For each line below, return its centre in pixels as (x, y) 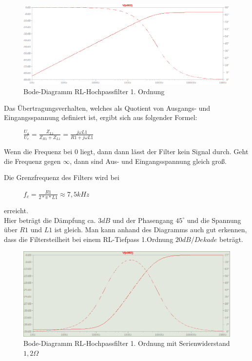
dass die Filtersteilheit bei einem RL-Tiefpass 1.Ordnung (89, 239)
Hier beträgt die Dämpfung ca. (50, 220)
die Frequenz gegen (32, 161)
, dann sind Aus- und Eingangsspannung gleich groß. (148, 161)
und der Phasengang (143, 220)
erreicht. (16, 211)
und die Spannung (214, 220)
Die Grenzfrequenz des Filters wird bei (62, 177)
